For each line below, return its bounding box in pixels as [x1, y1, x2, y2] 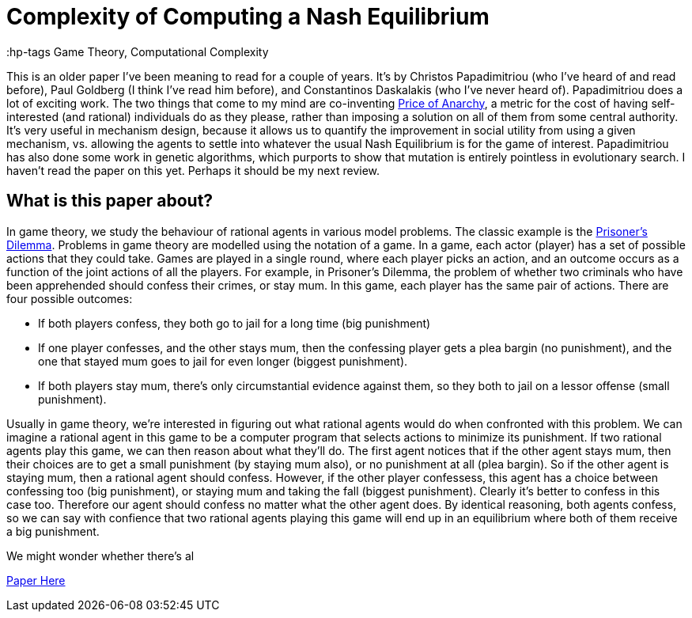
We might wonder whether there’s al [6, 548, 195, 563]
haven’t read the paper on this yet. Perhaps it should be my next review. [6, 163, 380, 177]
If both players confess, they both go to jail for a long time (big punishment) [38, 316, 431, 330]
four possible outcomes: [6, 291, 133, 305]
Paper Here [6, 573, 66, 587]
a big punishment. [6, 524, 100, 538]
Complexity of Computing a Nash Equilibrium [6, 3, 490, 30]
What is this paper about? [6, 191, 214, 211]
